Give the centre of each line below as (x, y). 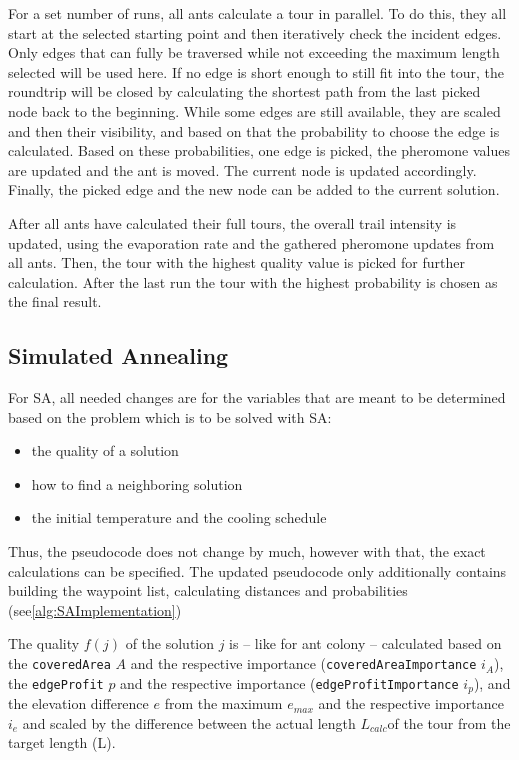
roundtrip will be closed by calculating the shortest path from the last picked (244, 91)
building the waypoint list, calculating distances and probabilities (208, 590)
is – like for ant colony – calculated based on (365, 643)
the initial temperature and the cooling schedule (179, 517)
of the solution (169, 643)
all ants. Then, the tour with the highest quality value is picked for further (236, 262)
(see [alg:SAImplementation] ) (95, 609)
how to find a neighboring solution (137, 483)
